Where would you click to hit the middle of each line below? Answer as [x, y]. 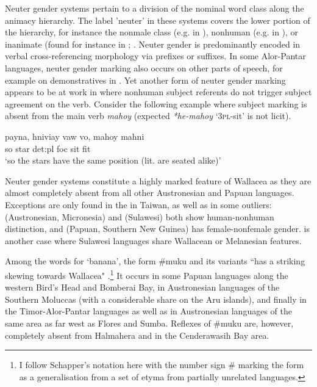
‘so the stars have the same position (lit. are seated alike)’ [113, 160]
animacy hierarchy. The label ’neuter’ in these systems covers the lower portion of [158, 20]
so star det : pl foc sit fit [48, 148]
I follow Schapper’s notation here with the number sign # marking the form [162, 365]
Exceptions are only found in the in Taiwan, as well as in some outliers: [138, 204]
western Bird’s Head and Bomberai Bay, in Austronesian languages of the [142, 287]
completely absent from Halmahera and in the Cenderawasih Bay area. [137, 335]
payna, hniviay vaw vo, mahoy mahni [75, 136]
